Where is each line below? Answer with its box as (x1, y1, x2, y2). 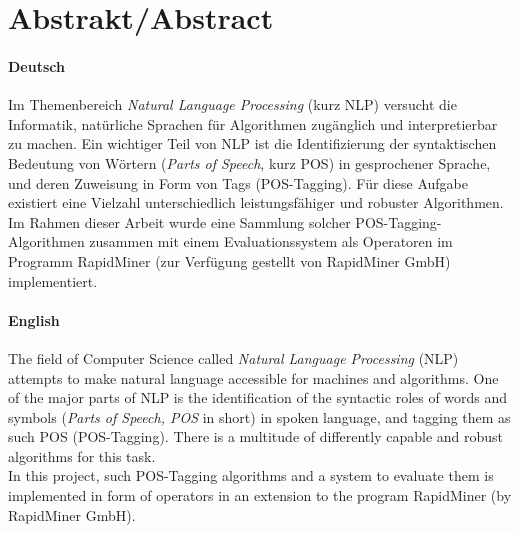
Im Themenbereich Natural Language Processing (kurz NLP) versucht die (8, 94, 457, 115)
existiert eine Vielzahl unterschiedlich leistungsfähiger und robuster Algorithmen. (8, 192, 504, 213)
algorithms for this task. (8, 445, 156, 466)
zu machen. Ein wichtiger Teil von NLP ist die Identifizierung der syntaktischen (8, 133, 497, 154)
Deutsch (8, 55, 65, 76)
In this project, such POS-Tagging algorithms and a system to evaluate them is (8, 465, 494, 486)
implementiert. (8, 270, 98, 291)
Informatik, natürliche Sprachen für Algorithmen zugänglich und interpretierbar (8, 113, 498, 134)
